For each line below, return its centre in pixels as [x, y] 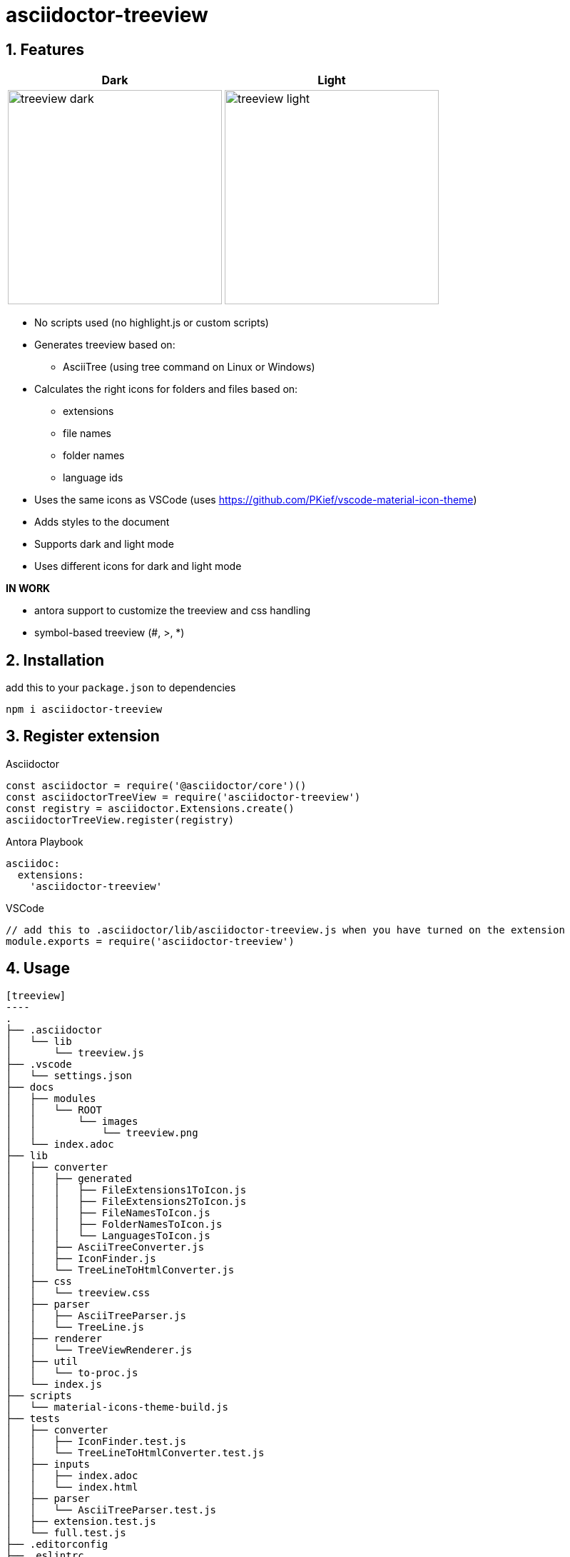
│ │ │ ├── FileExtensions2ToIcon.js [126, 1201]
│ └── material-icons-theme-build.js [117, 1407]
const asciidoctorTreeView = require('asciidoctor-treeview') [183, 797]
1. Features [45, 49]
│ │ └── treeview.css [78, 1292]
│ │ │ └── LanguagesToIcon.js [108, 1235]
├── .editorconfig [57, 1544]
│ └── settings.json [69, 1075]
